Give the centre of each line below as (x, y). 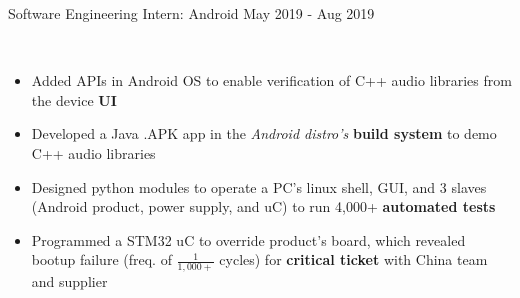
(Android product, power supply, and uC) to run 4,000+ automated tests (263, 206)
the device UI (74, 99)
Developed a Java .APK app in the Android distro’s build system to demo (264, 133)
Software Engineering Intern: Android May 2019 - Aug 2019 (191, 13)
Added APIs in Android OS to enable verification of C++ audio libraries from (271, 80)
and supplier (69, 281)
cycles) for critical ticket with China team (353, 259)
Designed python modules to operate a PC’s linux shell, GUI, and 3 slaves (259, 186)
